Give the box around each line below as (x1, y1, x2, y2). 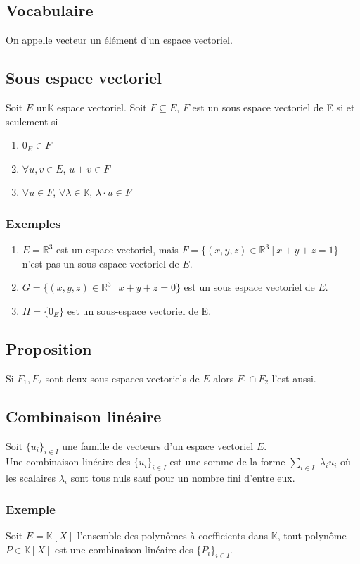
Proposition (6, 337, 92, 359)
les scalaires (6, 470, 56, 485)
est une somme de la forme (169, 454, 285, 469)
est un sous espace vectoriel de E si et (192, 100, 355, 114)
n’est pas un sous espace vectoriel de (22, 256, 179, 270)
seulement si (6, 113, 58, 128)
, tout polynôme (277, 527, 347, 542)
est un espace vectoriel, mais (56, 242, 179, 257)
